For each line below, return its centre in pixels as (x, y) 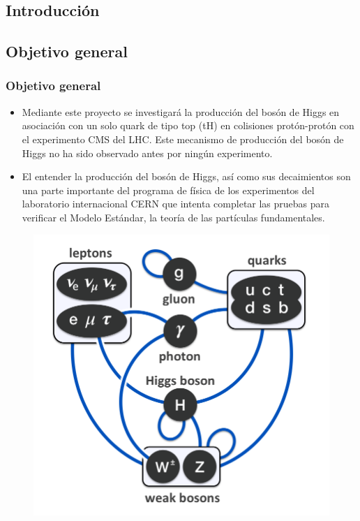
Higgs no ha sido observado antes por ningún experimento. (147, 153)
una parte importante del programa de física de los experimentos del (168, 190)
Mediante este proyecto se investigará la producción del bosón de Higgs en (181, 111)
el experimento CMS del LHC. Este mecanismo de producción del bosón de (183, 139)
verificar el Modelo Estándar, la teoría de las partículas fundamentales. (173, 217)
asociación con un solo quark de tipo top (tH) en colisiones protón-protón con (188, 125)
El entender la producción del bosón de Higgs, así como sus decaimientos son (186, 176)
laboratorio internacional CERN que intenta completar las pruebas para (176, 204)
